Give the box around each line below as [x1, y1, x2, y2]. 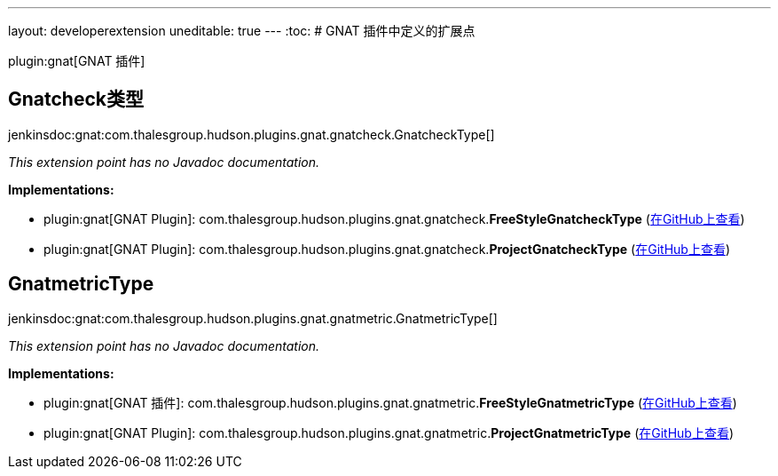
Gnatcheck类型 [8, 88, 144, 111]
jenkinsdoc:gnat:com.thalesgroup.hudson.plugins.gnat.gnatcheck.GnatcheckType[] [8, 126, 495, 142]
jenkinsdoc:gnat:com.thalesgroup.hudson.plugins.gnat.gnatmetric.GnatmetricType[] [8, 310, 498, 326]
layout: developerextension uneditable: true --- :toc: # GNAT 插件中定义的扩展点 [8, 23, 475, 38]
